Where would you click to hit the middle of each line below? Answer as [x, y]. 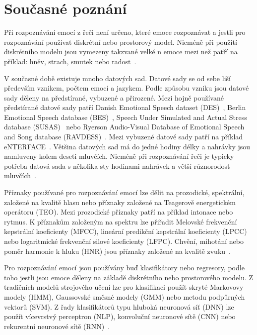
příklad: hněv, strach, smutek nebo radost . [70, 61]
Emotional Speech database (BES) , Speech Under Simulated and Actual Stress [126, 117]
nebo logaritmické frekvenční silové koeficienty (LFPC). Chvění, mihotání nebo [124, 241]
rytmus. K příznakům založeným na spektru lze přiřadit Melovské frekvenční [121, 221]
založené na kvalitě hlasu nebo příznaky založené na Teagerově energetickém [120, 202]
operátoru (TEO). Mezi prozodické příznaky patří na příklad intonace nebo [119, 212]
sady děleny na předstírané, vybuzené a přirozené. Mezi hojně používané [114, 97]
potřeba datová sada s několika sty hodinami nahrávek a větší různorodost [117, 166]
